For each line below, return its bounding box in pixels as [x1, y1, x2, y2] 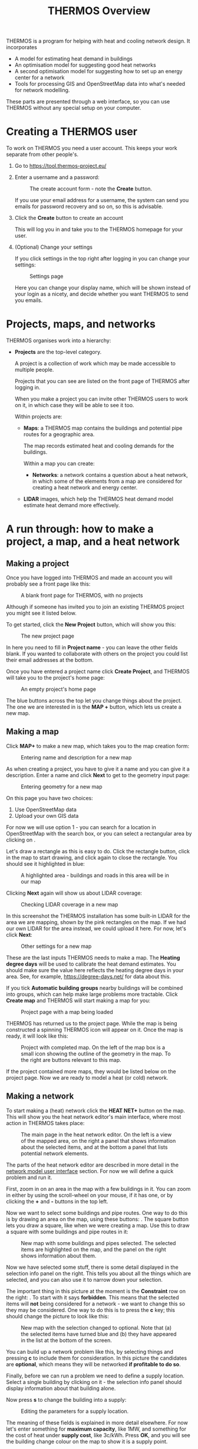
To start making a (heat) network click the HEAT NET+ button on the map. [6, 1107, 186, 1114]
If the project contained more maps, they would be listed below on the [6, 1068, 176, 1075]
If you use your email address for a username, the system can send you [14, 197, 189, 204]
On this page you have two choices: [6, 794, 93, 801]
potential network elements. [21, 1149, 89, 1156]
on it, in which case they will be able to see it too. [14, 402, 134, 409]
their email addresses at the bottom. [6, 657, 94, 664]
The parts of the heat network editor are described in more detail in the [6, 1161, 179, 1168]
